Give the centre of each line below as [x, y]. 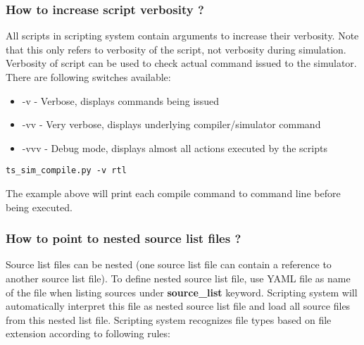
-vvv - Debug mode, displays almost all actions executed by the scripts [175, 148]
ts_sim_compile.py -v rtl [66, 171]
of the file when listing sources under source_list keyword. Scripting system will [182, 292]
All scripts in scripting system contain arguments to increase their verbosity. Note [182, 36]
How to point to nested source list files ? [124, 238]
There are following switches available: [88, 77]
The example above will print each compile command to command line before [173, 193]
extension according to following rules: [88, 333]
